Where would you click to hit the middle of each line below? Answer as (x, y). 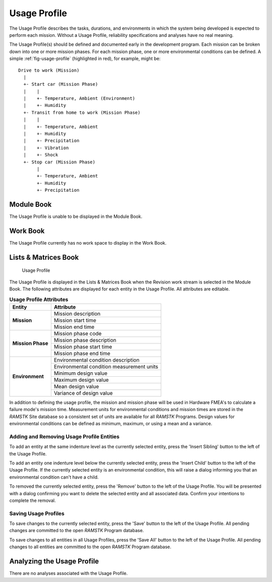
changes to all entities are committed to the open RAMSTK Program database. (90, 547)
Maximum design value (81, 380)
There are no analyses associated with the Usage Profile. (69, 573)
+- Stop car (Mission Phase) (59, 162)
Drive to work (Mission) (49, 70)
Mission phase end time (82, 353)
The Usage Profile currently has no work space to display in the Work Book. (88, 243)
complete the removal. (32, 500)
